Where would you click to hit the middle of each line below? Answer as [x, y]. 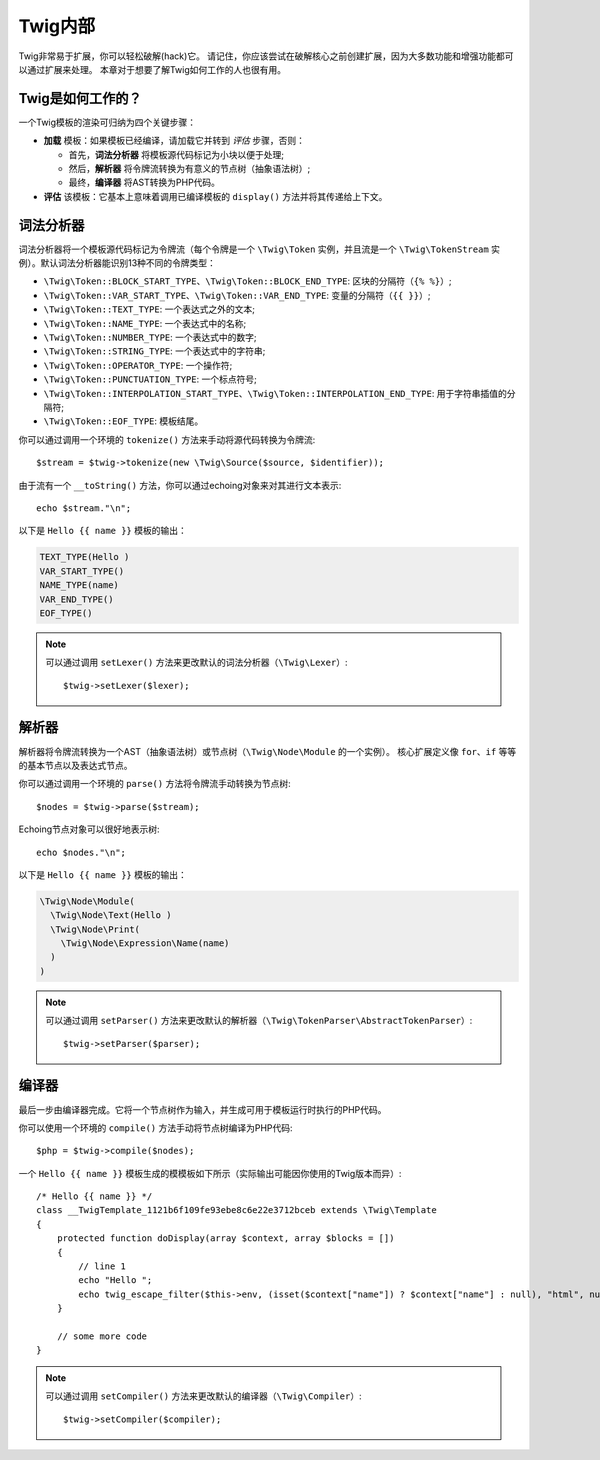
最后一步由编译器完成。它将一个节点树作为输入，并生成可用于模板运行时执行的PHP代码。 [202, 1109]
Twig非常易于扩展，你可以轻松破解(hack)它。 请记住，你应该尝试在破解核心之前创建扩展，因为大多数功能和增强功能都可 [266, 56]
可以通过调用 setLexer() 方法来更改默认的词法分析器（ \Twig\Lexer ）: [196, 662]
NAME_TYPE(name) [79, 585]
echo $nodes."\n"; [81, 852]
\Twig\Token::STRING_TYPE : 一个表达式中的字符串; [154, 351]
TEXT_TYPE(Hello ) [84, 557]
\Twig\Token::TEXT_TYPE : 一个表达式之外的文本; [149, 309]
